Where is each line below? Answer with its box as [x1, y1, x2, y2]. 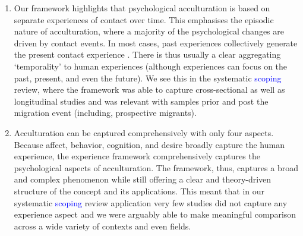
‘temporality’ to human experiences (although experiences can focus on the [14, 59, 288, 72]
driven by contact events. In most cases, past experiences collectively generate [14, 36, 298, 49]
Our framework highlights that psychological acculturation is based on [14, 2, 270, 14]
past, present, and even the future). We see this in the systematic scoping [14, 71, 282, 84]
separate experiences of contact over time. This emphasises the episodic [14, 13, 274, 26]
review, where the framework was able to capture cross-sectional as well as [14, 83, 285, 96]
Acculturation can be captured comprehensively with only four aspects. [14, 126, 274, 139]
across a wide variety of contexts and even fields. [14, 219, 191, 232]
